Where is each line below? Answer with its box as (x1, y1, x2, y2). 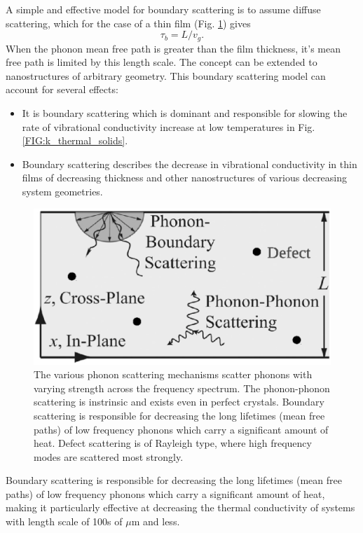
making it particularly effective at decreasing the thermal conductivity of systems (6, 500, 355, 515)
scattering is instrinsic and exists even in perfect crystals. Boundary (34, 394, 324, 409)
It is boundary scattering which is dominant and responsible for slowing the (22, 106, 348, 120)
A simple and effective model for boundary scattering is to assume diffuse (6, 2, 321, 16)
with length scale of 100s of (6, 514, 123, 529)
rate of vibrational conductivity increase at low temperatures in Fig (22, 119, 313, 134)
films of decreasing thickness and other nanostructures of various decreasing (22, 170, 348, 185)
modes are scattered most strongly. (34, 449, 184, 464)
